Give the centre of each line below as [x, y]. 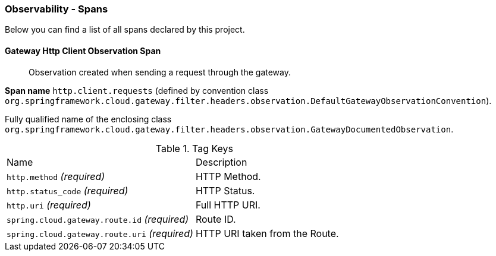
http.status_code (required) [68, 190]
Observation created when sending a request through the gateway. [160, 72]
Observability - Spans [56, 9]
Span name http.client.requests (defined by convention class [137, 90]
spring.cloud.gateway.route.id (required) [98, 219]
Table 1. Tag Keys [194, 148]
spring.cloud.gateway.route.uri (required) [100, 233]
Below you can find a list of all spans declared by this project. [125, 30]
